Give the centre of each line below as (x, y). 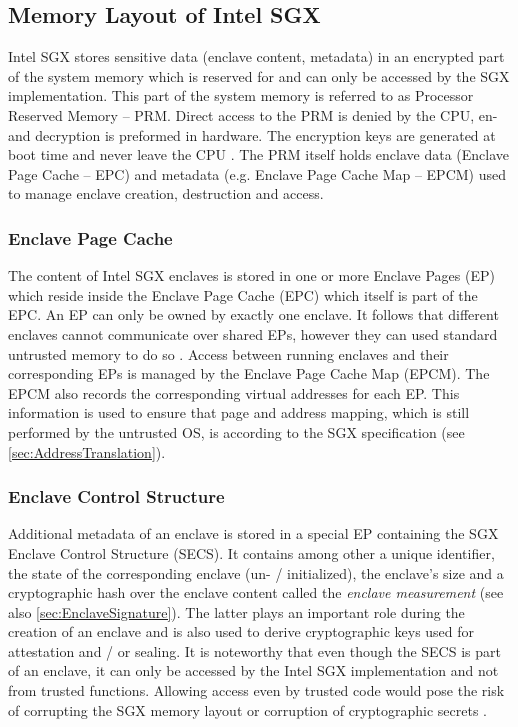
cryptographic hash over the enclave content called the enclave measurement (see (256, 592)
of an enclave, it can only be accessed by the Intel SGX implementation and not (253, 670)
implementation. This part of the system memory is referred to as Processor (241, 95)
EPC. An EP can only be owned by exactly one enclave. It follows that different (253, 314)
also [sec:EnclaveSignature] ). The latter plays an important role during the (236, 611)
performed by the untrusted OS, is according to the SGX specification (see (236, 431)
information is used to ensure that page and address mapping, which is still (239, 412)
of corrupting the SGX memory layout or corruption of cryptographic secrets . (247, 709)
